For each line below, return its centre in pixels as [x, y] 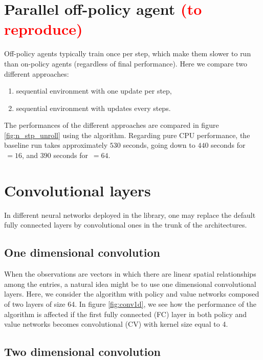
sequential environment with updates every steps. [93, 108]
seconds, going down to [159, 145]
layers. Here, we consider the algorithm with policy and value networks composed [132, 294]
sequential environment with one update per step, [94, 91]
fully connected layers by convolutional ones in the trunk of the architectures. [126, 225]
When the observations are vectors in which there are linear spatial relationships [130, 274]
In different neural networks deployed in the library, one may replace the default [130, 215]
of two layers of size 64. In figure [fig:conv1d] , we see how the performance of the [130, 303]
